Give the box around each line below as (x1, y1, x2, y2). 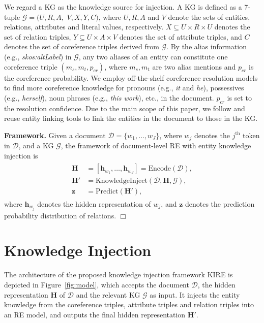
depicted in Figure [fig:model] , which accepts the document (4, 279, 189, 289)
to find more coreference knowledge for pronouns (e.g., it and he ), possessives (4, 82, 244, 93)
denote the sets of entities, (168, 11, 250, 22)
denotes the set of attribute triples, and (119, 31, 242, 42)
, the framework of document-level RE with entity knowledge (61, 140, 251, 151)
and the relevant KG (76, 289, 140, 300)
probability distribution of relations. (4, 210, 116, 220)
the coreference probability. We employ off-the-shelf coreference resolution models (4, 72, 258, 83)
